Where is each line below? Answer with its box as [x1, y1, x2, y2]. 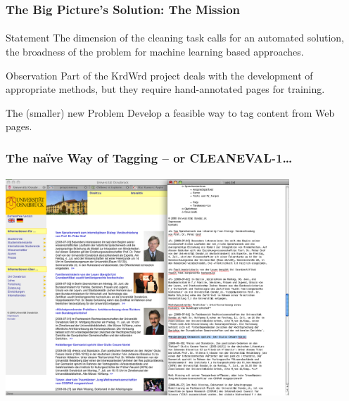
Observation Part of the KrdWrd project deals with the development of [6, 68, 313, 82]
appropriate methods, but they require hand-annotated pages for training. [6, 82, 325, 96]
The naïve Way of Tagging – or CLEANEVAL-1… [6, 148, 293, 166]
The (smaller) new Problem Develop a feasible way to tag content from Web [6, 105, 335, 120]
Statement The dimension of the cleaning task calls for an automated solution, [6, 30, 345, 45]
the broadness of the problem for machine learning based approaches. [6, 44, 304, 59]
